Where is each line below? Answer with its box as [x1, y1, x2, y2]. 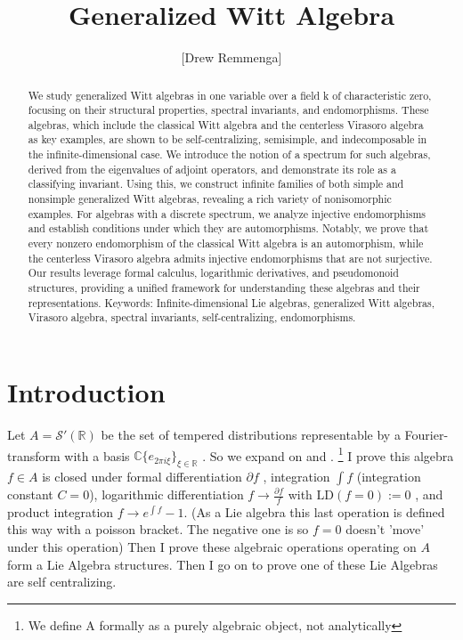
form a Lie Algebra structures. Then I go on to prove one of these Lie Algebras [7, 555, 438, 573]
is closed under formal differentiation [42, 467, 242, 485]
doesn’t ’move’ [345, 520, 425, 539]
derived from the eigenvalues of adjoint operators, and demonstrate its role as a [28, 161, 396, 176]
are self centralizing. [7, 572, 117, 591]
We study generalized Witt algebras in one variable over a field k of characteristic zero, [28, 87, 432, 102]
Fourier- [404, 425, 449, 443]
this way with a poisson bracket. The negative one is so [7, 520, 309, 539]
